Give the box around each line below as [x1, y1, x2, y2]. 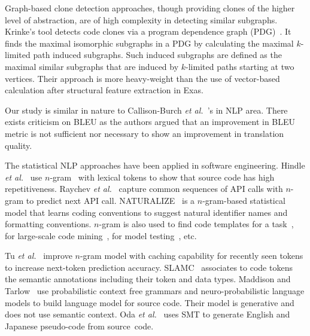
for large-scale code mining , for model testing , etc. [5, 229, 197, 242]
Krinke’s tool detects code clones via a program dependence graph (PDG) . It [5, 25, 291, 38]
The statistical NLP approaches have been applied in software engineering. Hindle [5, 159, 305, 172]
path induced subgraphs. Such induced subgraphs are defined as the [33, 48, 282, 61]
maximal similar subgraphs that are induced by [5, 60, 179, 72]
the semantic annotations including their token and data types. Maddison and [5, 273, 291, 285]
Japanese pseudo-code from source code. [5, 319, 154, 332]
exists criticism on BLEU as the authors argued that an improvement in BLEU [5, 115, 296, 128]
